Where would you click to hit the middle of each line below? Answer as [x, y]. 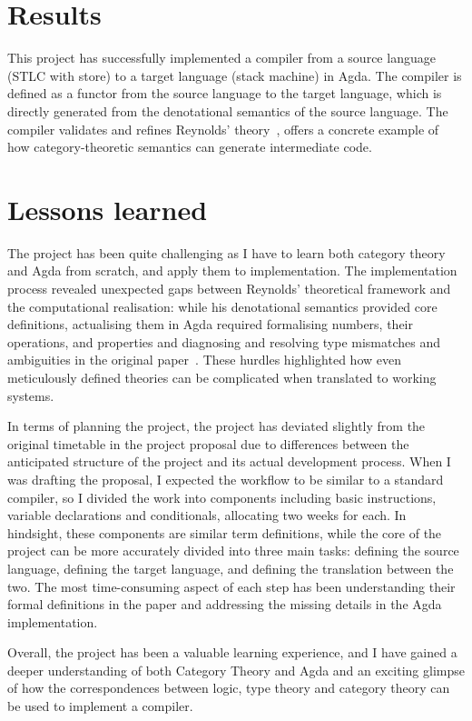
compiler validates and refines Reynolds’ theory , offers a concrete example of [223, 129]
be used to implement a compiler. [100, 706]
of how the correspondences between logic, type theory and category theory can [229, 688]
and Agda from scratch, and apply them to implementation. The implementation [232, 270]
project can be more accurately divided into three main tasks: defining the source [233, 551]
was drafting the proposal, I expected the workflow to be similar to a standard [226, 479]
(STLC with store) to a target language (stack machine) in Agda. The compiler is [235, 75]
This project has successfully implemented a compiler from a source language [221, 58]
